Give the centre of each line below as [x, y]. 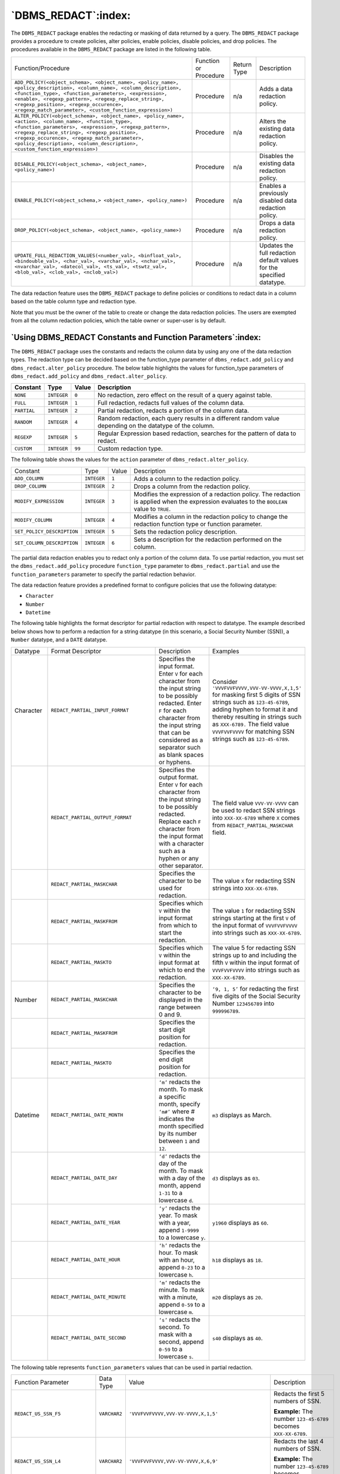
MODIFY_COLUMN [33, 520]
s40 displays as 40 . [237, 1338]
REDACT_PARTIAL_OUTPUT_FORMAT [91, 817]
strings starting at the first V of [254, 918]
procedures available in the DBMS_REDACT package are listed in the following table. [111, 50]
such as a [172, 851]
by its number [178, 1133]
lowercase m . [176, 1312]
